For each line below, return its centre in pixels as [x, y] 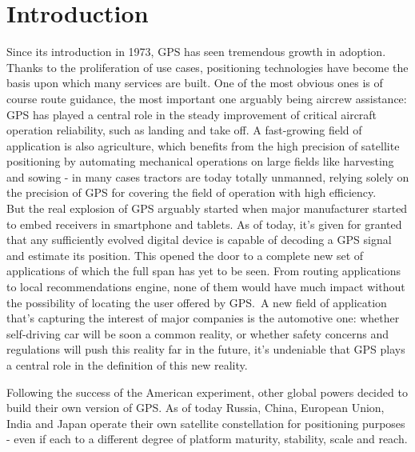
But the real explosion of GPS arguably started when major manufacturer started [207, 208]
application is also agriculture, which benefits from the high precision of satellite [203, 145]
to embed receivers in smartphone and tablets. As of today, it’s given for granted [204, 224]
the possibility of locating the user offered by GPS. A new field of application [197, 302]
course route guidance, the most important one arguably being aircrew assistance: [207, 98]
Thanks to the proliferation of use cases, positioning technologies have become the [207, 67]
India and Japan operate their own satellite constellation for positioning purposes [206, 423]
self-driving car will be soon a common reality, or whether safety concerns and [198, 333]
